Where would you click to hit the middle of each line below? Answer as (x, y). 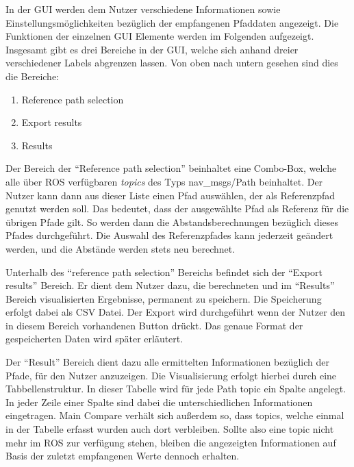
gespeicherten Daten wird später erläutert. (94, 339)
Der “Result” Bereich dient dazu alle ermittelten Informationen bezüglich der (167, 362)
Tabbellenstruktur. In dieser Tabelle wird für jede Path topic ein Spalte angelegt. (176, 389)
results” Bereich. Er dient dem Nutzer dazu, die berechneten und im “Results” (170, 285)
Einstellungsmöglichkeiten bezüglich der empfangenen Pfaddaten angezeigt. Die (172, 22)
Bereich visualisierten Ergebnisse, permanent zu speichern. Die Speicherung (164, 298)
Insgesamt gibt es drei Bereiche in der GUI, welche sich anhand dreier (152, 49)
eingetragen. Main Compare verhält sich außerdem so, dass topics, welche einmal (175, 415)
